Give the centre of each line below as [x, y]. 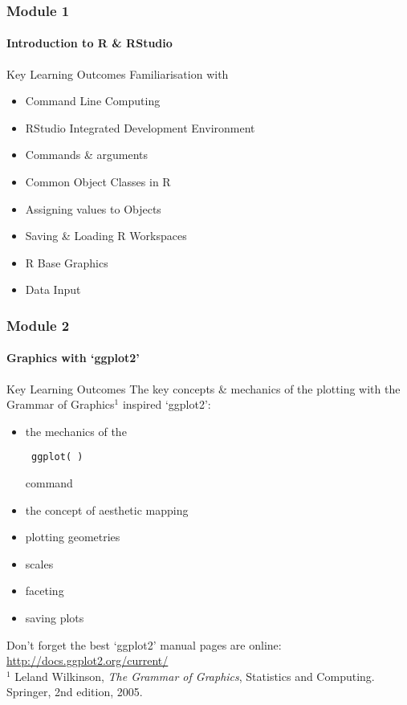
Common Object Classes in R [98, 182]
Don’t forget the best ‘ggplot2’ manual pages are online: [144, 644]
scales [39, 563]
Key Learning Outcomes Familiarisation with [118, 73]
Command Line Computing [93, 101]
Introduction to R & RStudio [90, 43]
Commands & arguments [87, 155]
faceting [45, 591]
